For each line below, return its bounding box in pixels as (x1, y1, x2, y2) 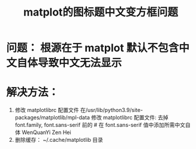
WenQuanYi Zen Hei (22, 129, 71, 136)
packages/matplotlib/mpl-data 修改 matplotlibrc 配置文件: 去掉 (14, 114, 169, 121)
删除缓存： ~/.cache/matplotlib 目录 (14, 136, 103, 144)
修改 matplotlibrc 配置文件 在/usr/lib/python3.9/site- (14, 107, 143, 114)
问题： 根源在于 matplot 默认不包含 (6, 41, 179, 55)
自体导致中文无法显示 (17, 56, 122, 70)
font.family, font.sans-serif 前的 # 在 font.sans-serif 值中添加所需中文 (14, 122, 186, 129)
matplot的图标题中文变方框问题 (23, 5, 179, 19)
